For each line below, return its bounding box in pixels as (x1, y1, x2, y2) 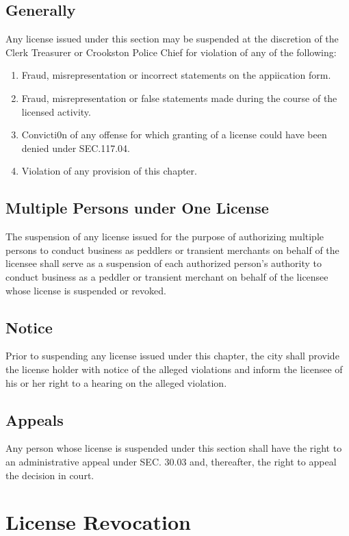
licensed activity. (21, 104, 91, 118)
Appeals (5, 409, 64, 430)
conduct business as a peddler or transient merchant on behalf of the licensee (5, 269, 328, 283)
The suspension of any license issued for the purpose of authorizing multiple (5, 229, 324, 244)
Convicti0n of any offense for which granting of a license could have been (21, 127, 327, 142)
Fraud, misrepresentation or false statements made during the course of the (21, 90, 337, 105)
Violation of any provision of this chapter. (21, 164, 197, 178)
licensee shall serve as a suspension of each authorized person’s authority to (5, 256, 322, 270)
